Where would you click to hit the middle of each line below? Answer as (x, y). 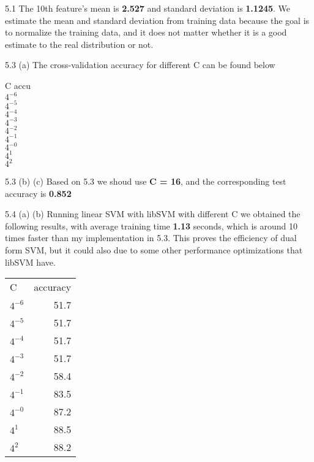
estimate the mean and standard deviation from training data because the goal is (157, 20)
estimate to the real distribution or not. (79, 44)
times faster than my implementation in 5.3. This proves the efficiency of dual (151, 238)
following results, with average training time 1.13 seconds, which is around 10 (151, 225)
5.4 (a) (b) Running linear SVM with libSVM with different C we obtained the (153, 214)
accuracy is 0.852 (38, 193)
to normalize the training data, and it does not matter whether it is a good (146, 32)
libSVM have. (30, 262)
